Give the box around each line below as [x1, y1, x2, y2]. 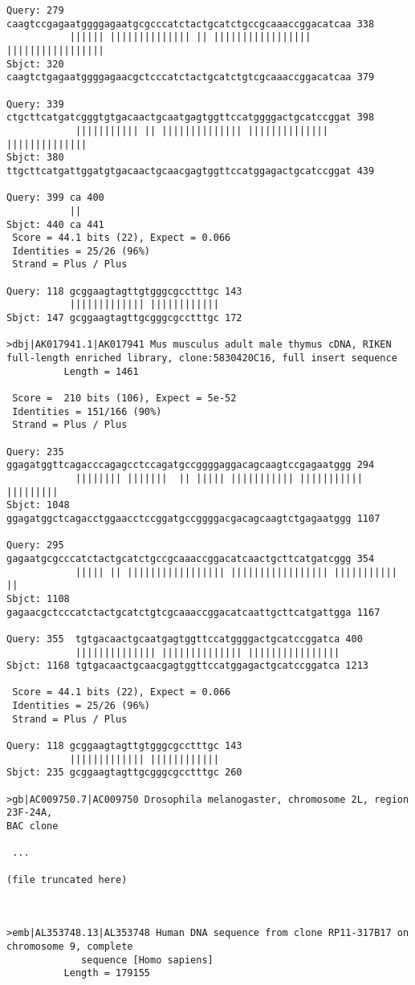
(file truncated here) [6, 873, 128, 885]
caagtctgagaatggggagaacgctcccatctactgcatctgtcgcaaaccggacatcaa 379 [6, 71, 375, 83]
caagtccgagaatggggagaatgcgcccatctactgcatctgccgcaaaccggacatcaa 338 [6, 18, 375, 30]
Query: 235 [6, 446, 64, 458]
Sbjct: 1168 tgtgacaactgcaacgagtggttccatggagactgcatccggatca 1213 [6, 660, 369, 672]
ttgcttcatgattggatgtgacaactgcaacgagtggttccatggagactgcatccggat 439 [6, 165, 375, 177]
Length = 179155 [63, 967, 150, 979]
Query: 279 [6, 5, 64, 16]
